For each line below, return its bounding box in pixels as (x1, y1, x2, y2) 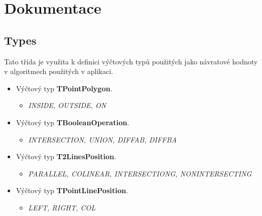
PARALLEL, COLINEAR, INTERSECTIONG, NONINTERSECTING (28, 168, 252, 178)
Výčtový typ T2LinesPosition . (16, 151, 116, 162)
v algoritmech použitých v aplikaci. (4, 66, 113, 77)
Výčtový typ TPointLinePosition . (16, 185, 128, 196)
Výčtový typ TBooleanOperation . (16, 117, 129, 127)
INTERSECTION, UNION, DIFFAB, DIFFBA (28, 134, 177, 145)
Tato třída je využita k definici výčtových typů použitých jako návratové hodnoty (4, 56, 258, 66)
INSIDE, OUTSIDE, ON (28, 100, 106, 111)
